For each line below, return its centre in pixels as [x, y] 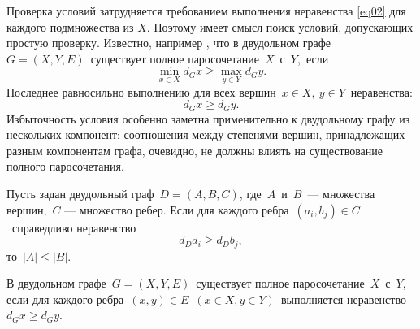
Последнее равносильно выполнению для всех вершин [141, 91]
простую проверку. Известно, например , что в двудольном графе [169, 43]
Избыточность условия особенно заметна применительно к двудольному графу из [208, 118]
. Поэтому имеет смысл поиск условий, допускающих [280, 26]
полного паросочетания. [65, 166]
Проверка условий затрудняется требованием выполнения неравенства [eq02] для [206, 11]
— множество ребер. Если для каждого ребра [177, 209]
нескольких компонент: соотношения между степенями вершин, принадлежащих [206, 134]
